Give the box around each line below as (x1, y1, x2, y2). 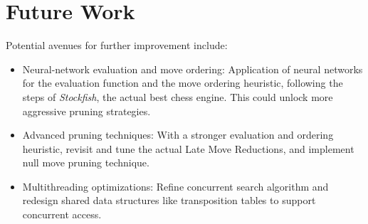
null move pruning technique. (22, 155, 149, 170)
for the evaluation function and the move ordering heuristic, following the (22, 75, 343, 90)
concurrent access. (22, 207, 102, 222)
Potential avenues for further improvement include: (6, 38, 228, 53)
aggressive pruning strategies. (22, 103, 151, 118)
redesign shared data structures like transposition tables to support (22, 193, 316, 208)
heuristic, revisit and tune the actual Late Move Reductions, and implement (22, 141, 354, 156)
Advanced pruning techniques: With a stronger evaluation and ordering (22, 127, 334, 142)
